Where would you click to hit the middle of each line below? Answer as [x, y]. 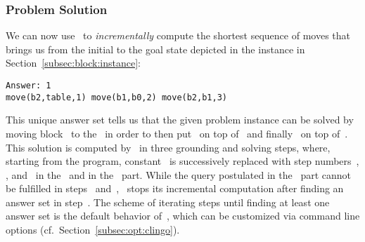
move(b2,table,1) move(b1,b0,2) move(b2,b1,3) [116, 97]
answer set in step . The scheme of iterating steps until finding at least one [168, 202]
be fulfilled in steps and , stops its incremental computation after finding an [175, 188]
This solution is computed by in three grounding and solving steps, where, [168, 147]
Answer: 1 [28, 86]
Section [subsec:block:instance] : [73, 63]
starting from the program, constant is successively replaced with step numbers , [182, 161]
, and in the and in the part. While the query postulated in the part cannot [179, 174]
